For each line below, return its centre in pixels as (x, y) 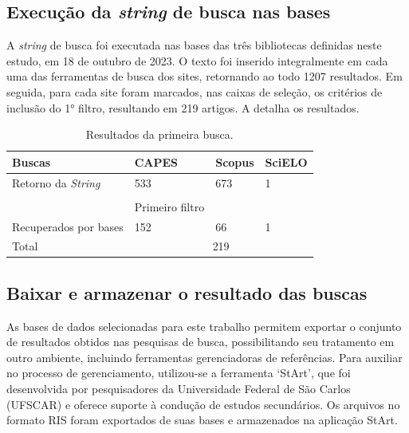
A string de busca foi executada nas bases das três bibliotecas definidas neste (194, 45)
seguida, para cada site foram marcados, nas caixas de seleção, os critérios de (195, 91)
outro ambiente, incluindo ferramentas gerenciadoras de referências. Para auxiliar (204, 357)
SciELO (286, 161)
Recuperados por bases (68, 226)
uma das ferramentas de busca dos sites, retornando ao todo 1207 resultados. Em (204, 76)
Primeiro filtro (169, 206)
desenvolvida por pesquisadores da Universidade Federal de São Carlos (179, 389)
